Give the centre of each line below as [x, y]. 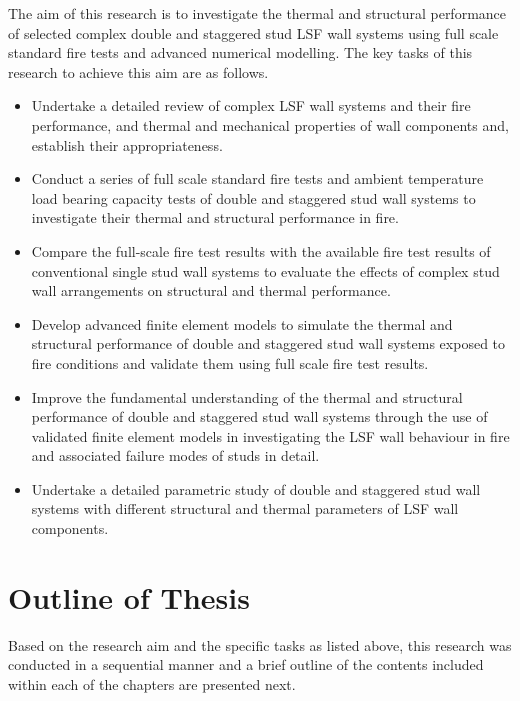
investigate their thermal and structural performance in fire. [215, 217]
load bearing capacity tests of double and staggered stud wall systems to [253, 197]
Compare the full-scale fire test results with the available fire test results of [261, 250]
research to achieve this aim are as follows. [138, 71]
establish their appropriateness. [127, 144]
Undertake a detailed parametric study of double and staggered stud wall [256, 488]
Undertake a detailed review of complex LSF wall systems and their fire [251, 105]
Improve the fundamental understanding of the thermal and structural [247, 396]
